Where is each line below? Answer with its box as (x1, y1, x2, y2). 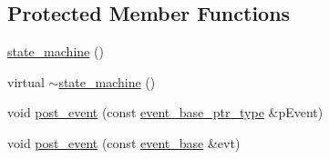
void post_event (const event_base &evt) (7, 133, 241, 152)
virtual (7, 72, 45, 91)
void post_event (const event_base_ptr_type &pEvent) (7, 103, 324, 122)
